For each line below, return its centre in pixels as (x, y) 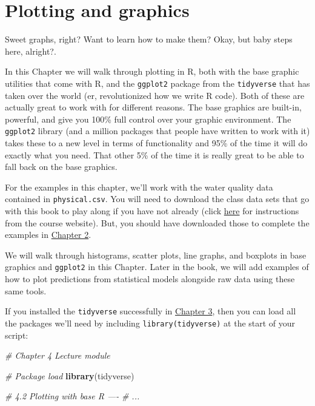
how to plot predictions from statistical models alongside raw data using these (150, 279)
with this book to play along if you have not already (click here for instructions (152, 211)
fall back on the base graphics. (61, 167)
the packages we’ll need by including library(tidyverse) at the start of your (150, 323)
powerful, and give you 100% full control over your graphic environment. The (148, 119)
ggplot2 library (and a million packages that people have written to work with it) (157, 131)
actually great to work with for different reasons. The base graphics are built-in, (153, 107)
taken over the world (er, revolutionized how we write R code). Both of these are (155, 95)
